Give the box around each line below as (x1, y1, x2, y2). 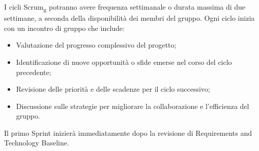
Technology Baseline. (4, 137, 69, 148)
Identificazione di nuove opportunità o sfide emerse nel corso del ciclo (16, 56, 232, 67)
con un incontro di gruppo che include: (4, 22, 125, 33)
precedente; (16, 66, 51, 77)
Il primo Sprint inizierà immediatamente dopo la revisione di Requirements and (4, 127, 252, 138)
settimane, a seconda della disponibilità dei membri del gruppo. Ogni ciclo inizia (4, 13, 255, 23)
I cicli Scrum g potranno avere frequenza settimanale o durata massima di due (4, 2, 246, 13)
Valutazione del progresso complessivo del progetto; (16, 40, 177, 50)
